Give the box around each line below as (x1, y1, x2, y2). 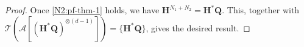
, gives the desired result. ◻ (146, 21, 250, 34)
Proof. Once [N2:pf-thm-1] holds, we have (5, 4, 160, 16)
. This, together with (222, 4, 300, 16)
